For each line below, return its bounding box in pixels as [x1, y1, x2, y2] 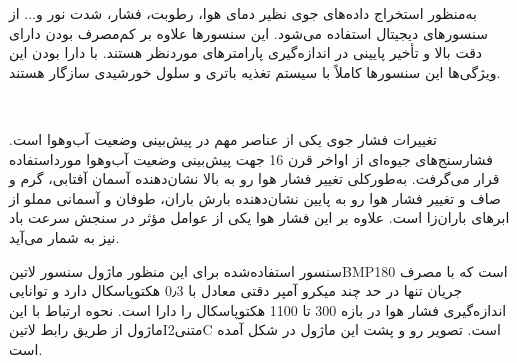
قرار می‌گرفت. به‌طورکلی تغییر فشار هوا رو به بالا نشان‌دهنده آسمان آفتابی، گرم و [9, 168, 500, 189]
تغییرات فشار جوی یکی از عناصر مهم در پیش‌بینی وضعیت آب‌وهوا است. [9, 128, 437, 149]
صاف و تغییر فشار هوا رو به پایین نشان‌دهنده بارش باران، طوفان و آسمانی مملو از [9, 187, 501, 208]
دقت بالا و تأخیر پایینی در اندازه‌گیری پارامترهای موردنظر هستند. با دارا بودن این [9, 42, 483, 63]
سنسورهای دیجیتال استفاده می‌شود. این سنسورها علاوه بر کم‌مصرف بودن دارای [9, 22, 488, 43]
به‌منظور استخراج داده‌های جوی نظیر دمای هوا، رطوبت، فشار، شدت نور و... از [9, 3, 477, 23]
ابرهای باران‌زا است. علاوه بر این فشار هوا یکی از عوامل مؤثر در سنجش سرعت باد [9, 207, 510, 228]
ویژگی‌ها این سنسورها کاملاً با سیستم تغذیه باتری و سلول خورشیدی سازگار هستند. [9, 61, 501, 82]
